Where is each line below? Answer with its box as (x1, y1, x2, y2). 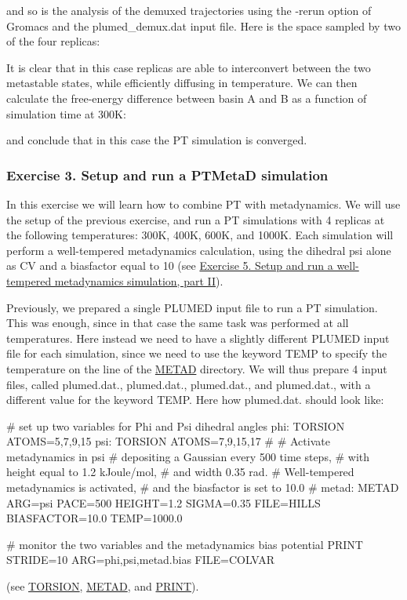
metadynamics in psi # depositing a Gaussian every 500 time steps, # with (6, 448, 370, 464)
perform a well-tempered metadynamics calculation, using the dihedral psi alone (6, 242, 391, 258)
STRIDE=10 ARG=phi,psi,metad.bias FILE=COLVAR (6, 551, 274, 568)
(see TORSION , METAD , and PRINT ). (6, 578, 199, 595)
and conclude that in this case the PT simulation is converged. (6, 132, 307, 148)
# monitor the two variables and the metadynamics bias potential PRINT (6, 536, 363, 552)
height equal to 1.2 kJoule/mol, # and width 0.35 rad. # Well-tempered (6, 464, 354, 480)
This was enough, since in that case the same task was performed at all (6, 315, 349, 331)
